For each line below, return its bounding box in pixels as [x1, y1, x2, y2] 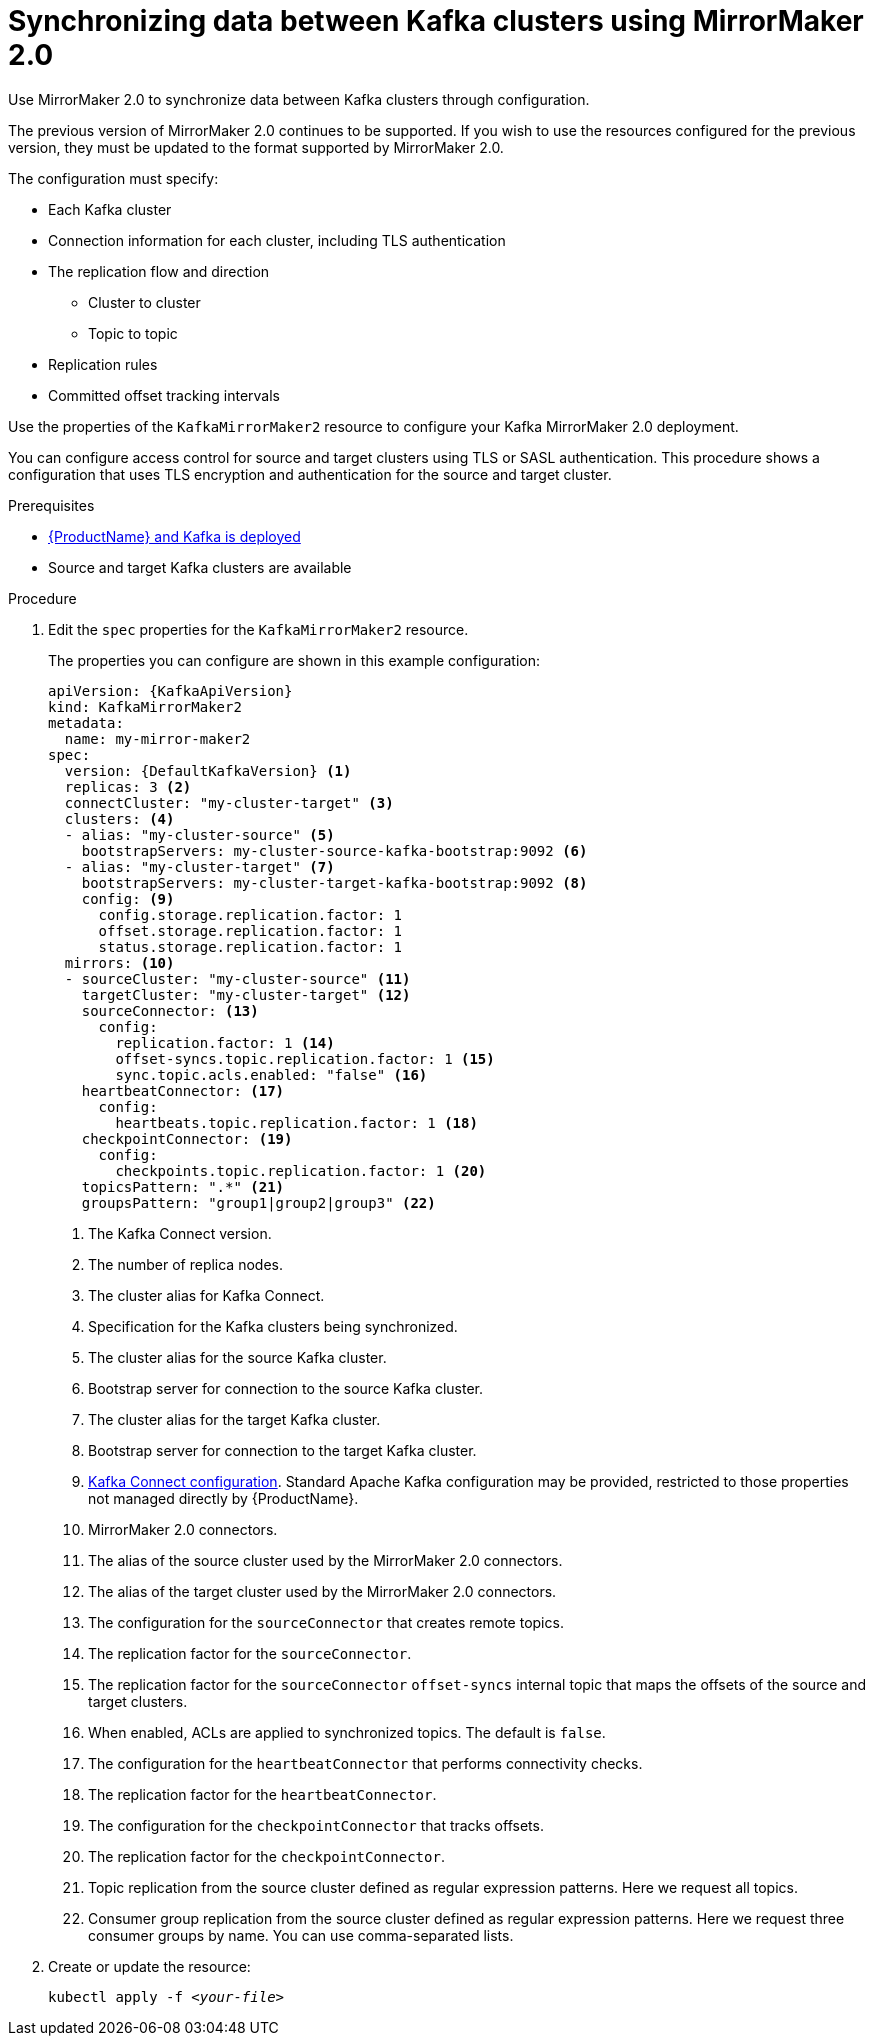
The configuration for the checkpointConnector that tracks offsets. [88, 1816, 544, 1834]
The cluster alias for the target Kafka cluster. [88, 1410, 381, 1428]
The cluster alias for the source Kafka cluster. [88, 1348, 387, 1366]
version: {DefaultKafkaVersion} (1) [64, 762, 352, 779]
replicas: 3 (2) [64, 778, 192, 795]
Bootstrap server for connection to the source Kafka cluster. [88, 1379, 484, 1397]
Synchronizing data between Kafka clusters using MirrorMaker [8, 4, 864, 38]
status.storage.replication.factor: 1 [98, 938, 403, 955]
